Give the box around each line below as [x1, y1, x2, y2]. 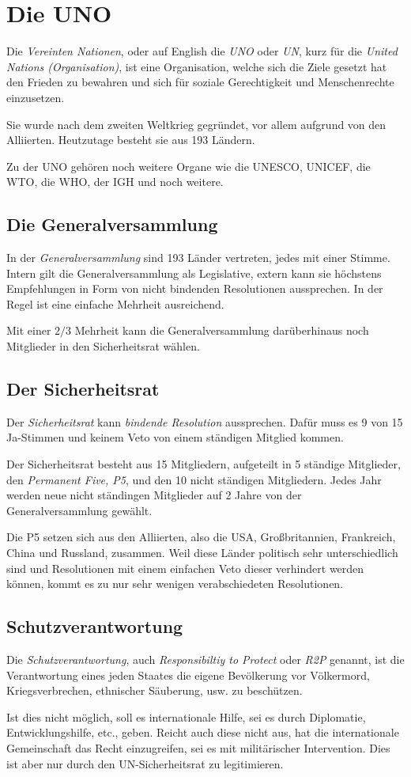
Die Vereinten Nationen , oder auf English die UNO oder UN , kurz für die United [6, 43, 398, 59]
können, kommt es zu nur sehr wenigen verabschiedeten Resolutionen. [6, 575, 344, 592]
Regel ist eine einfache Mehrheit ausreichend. [6, 295, 224, 312]
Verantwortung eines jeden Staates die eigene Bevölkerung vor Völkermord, [6, 666, 370, 683]
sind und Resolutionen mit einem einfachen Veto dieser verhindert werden [6, 559, 364, 576]
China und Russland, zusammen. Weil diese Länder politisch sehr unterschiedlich [6, 544, 398, 560]
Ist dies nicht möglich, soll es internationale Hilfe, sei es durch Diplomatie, [6, 708, 366, 725]
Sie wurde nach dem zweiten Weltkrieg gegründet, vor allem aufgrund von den [6, 116, 386, 132]
